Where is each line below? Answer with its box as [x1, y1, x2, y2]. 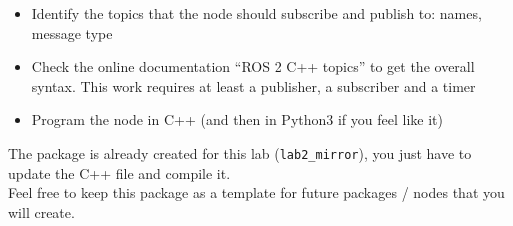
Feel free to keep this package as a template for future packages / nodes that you [8, 182, 505, 203]
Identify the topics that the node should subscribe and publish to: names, [31, 3, 482, 23]
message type [31, 22, 113, 43]
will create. [8, 201, 75, 222]
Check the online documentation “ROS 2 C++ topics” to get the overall [31, 56, 475, 77]
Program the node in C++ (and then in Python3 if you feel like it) [31, 109, 443, 130]
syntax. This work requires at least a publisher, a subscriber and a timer [31, 75, 476, 96]
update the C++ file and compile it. [8, 162, 231, 183]
